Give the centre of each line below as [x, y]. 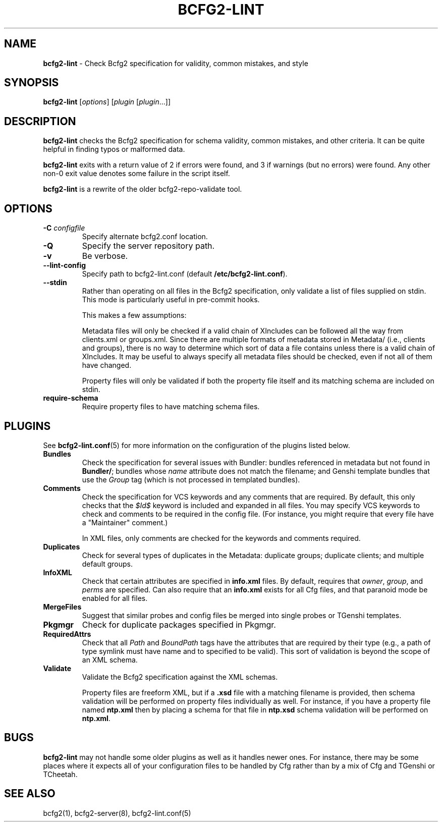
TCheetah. [60, 774]
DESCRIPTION [40, 121]
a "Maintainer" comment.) [125, 522]
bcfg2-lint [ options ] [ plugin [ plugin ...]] [107, 102]
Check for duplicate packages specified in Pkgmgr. [179, 624]
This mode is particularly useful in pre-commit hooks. [171, 300]
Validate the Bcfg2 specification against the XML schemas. [180, 677]
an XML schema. [110, 659]
